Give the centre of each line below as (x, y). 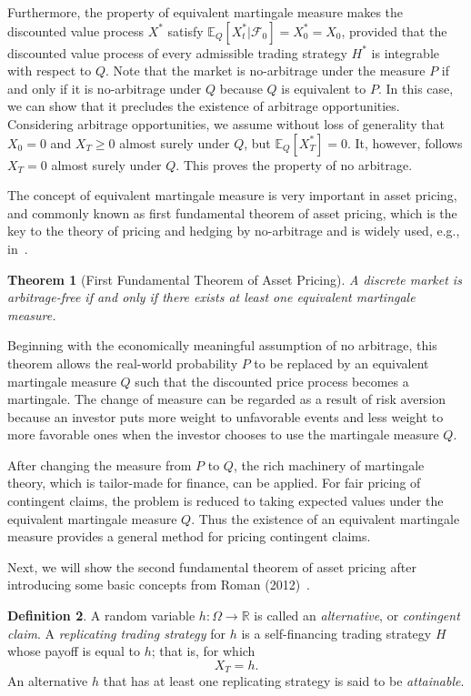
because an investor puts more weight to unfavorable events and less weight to (225, 416)
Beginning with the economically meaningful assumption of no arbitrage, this (222, 345)
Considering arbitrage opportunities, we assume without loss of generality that (226, 123)
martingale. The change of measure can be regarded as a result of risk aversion (227, 399)
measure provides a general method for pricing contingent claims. (189, 536)
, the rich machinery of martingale (329, 464)
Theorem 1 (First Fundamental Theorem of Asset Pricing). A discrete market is (235, 279)
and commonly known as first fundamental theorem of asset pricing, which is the (232, 212)
